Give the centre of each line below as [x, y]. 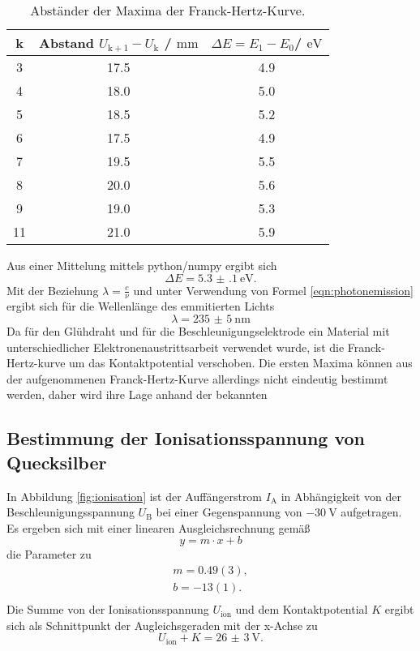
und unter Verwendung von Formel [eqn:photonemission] [273, 290]
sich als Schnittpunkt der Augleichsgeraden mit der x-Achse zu [162, 625]
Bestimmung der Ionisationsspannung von [186, 438]
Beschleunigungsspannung [71, 512]
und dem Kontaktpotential [302, 609]
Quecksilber [57, 462]
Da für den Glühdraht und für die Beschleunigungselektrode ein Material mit [198, 331]
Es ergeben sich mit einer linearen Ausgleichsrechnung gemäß [159, 527]
